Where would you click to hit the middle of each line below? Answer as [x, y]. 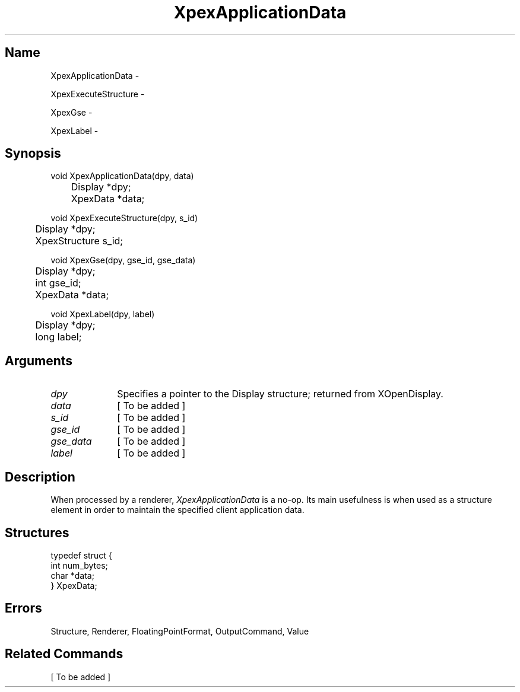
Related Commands [64, 654]
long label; [58, 337]
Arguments [39, 361]
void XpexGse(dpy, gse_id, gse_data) [123, 260]
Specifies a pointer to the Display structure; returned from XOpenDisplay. [280, 394]
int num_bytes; [79, 565]
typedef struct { [81, 555]
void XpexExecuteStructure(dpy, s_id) [124, 218]
